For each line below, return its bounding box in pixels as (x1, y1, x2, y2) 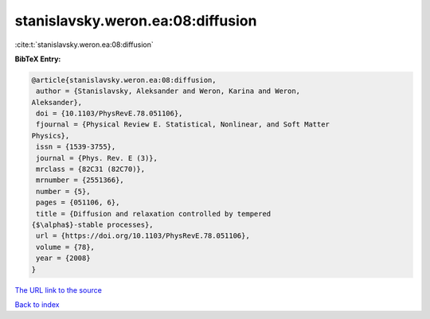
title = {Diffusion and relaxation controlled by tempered (36, 209, 272, 218)
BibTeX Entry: (14, 54, 61, 64)
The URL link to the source (14, 285, 103, 294)
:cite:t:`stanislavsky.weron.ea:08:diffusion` (14, 40, 154, 49)
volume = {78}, (36, 243, 96, 251)
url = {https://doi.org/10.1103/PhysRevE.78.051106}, (36, 231, 250, 240)
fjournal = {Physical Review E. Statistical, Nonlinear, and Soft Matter (36, 120, 330, 129)
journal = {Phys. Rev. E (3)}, (36, 154, 158, 162)
